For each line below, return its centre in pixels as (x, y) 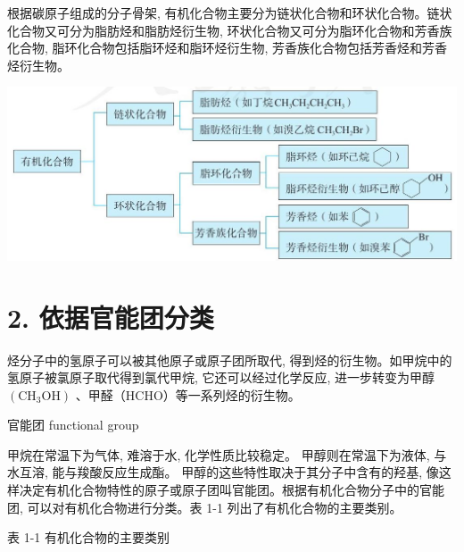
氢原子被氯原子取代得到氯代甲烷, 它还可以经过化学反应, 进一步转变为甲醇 (221, 377)
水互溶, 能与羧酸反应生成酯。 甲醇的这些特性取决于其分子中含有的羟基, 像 (223, 472)
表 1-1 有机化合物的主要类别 (88, 537)
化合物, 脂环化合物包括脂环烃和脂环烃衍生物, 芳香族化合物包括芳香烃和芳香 (228, 48)
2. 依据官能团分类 (111, 317)
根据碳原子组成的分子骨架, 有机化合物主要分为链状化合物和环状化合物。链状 (230, 13)
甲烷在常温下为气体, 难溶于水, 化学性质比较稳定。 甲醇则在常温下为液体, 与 (227, 454)
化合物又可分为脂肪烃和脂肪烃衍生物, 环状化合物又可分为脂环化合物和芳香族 (230, 30)
